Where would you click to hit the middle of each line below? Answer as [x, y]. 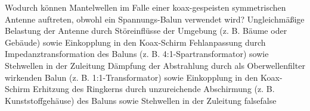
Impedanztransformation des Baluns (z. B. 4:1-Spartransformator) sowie [137, 54]
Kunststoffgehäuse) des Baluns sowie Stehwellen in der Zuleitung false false [141, 100]
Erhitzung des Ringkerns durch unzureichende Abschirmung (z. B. [154, 89]
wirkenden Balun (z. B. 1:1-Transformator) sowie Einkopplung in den [131, 77]
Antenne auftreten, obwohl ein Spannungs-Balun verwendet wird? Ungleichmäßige [155, 19]
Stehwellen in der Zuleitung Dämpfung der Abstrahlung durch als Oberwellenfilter [155, 65]
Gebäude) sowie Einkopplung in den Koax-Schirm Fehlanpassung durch [135, 42]
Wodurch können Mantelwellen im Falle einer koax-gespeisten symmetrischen [145, 7]
